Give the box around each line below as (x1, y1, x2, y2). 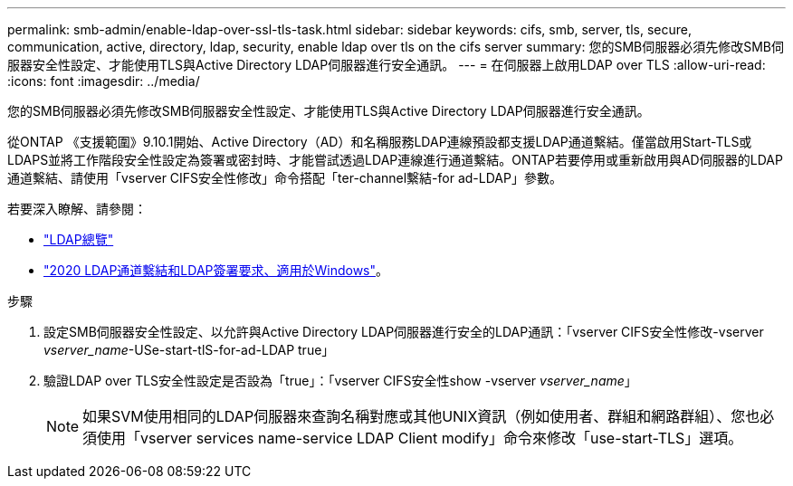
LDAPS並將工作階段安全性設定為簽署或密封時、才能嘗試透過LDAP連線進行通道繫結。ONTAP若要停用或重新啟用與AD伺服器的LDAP (7, 152, 783, 167)
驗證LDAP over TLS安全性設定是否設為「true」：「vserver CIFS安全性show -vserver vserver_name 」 (43, 373, 637, 388)
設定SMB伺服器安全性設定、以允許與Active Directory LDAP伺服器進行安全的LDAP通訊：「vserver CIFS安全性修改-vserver (43, 324, 764, 339)
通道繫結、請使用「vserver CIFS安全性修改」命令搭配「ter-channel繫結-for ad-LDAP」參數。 (7, 170, 562, 186)
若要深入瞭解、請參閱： (7, 201, 147, 216)
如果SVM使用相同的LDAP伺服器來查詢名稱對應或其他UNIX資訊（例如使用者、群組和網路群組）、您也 (82, 407, 760, 425)
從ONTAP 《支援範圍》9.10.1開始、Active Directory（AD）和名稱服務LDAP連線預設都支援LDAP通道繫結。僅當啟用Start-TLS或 (7, 134, 752, 149)
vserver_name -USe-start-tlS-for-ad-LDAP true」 (43, 342, 335, 357)
